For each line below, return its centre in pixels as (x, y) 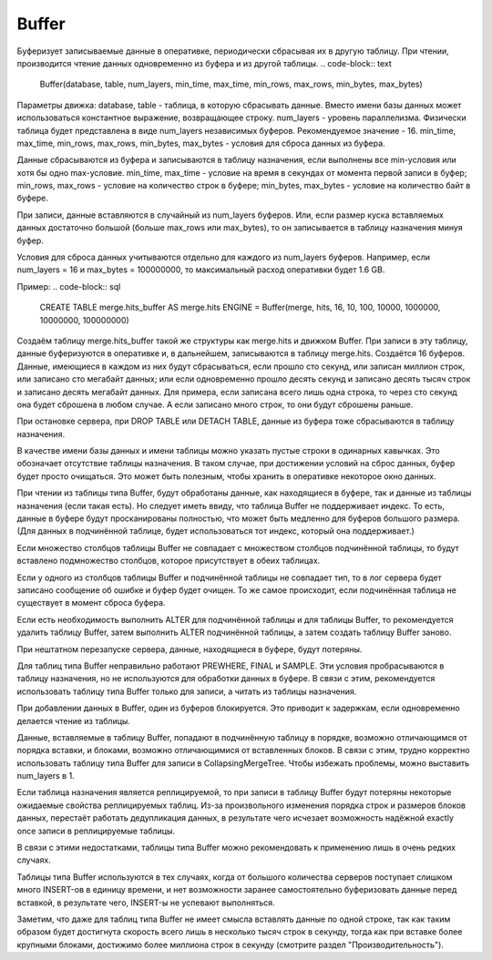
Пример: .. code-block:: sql (69, 286)
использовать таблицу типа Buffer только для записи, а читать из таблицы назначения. (187, 691)
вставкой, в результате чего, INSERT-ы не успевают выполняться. (146, 903)
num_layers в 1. (46, 776)
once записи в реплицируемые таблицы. (96, 831)
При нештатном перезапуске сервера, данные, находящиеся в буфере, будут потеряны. (190, 649)
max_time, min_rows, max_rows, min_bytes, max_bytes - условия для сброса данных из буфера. (201, 143)
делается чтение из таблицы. (74, 720)
